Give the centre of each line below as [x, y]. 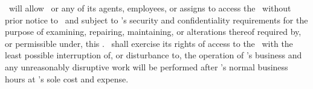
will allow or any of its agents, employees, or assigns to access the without [150, 8]
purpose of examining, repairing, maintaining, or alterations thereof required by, [153, 32]
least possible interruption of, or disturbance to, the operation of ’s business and [153, 55]
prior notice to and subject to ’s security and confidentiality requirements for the [156, 20]
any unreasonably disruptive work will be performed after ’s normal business [147, 66]
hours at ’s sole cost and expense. [67, 78]
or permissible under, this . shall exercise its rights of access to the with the [149, 43]
